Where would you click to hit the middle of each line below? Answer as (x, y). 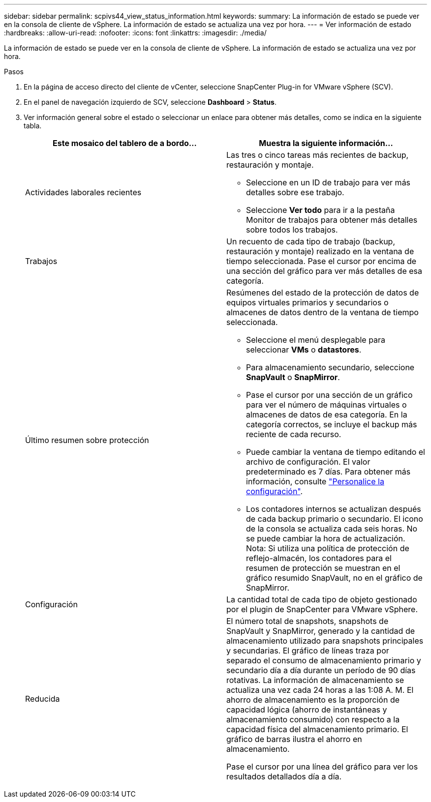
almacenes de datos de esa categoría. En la (327, 415)
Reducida (43, 699)
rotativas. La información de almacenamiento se (315, 680)
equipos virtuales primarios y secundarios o (308, 302)
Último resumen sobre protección (87, 440)
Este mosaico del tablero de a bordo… (125, 143)
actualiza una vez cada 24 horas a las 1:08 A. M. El (320, 690)
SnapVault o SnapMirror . (293, 377)
